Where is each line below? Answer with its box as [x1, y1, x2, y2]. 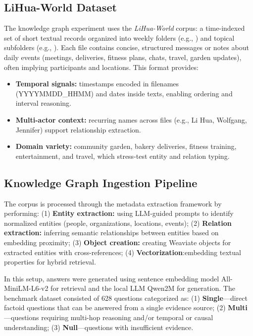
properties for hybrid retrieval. [4, 257, 96, 267]
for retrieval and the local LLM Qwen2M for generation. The [51, 283, 235, 293]
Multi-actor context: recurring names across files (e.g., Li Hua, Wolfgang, [15, 114, 247, 125]
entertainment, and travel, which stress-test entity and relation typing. [15, 150, 230, 161]
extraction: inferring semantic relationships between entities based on [4, 227, 219, 238]
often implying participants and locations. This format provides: [4, 62, 199, 72]
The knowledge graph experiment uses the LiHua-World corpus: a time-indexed [4, 23, 245, 33]
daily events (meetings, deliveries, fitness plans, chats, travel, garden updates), [4, 52, 242, 62]
